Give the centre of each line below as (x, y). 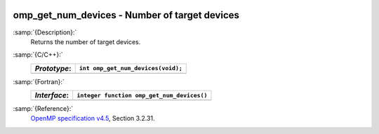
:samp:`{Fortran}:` (39, 81)
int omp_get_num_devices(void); (131, 68)
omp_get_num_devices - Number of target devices (126, 15)
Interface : (52, 95)
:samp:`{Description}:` (45, 32)
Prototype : (53, 68)
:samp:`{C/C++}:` (38, 55)
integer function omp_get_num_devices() (142, 95)
